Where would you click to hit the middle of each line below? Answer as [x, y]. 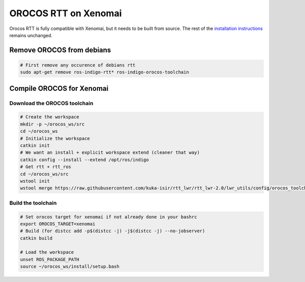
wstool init [35, 181]
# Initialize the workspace [55, 138]
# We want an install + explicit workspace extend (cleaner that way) [110, 153]
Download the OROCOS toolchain [51, 103]
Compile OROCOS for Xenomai [59, 88]
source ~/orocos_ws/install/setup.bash [70, 267]
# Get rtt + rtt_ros [45, 167]
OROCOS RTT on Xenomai [66, 13]
